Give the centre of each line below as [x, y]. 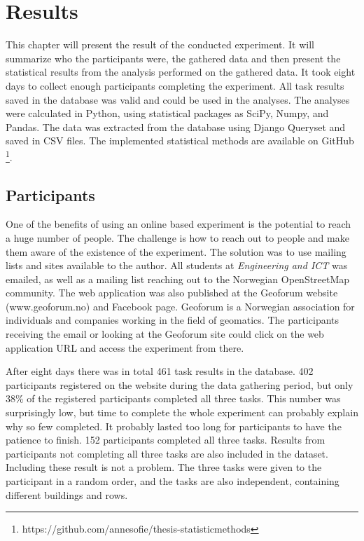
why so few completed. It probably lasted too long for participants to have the [174, 426]
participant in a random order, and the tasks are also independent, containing [173, 481]
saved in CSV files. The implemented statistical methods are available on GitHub [180, 141]
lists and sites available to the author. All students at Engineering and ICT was [177, 265]
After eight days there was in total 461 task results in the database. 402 [160, 371]
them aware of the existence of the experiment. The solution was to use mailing [176, 251]
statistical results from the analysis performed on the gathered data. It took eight [181, 72]
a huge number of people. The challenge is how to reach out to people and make [177, 237]
